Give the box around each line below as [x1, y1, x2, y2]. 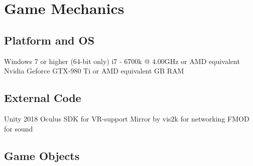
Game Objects [4, 147, 80, 163]
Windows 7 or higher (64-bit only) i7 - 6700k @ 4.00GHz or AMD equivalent [4, 55, 240, 66]
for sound [4, 123, 33, 133]
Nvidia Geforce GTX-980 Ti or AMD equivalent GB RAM [4, 65, 184, 76]
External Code [4, 90, 81, 105]
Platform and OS [4, 32, 95, 47]
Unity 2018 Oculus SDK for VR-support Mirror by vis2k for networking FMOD [4, 113, 249, 123]
